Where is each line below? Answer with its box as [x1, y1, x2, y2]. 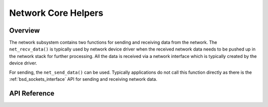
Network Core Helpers [9, 7, 104, 18]
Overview [9, 26, 40, 35]
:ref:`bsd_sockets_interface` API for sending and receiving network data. [9, 76, 157, 82]
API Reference [9, 89, 55, 98]
